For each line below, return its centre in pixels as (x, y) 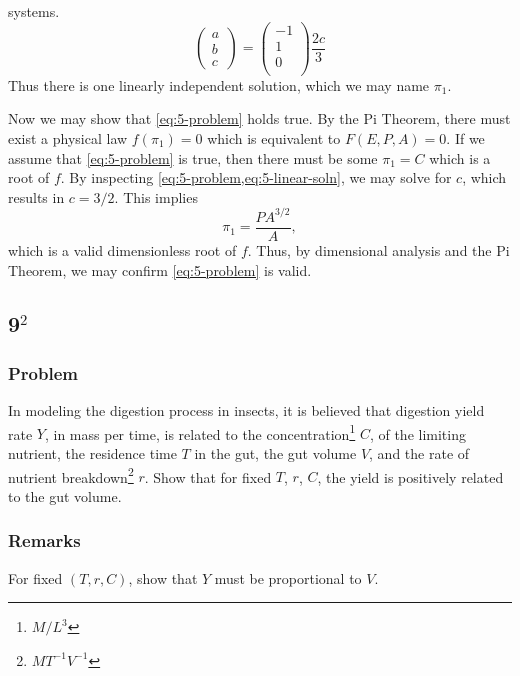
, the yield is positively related (410, 476)
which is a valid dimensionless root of (122, 249)
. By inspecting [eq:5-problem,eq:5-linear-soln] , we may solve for (256, 177)
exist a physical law (68, 137)
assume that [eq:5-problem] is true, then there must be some (193, 157)
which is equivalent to (274, 137)
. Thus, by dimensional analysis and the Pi (378, 249)
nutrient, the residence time (92, 452)
